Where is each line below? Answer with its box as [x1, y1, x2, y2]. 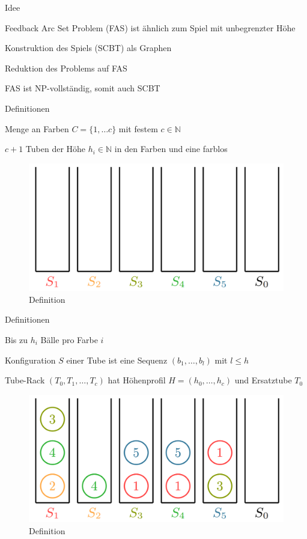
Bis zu [5, 333, 28, 346]
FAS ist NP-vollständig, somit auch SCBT [5, 82, 160, 94]
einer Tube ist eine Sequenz [66, 353, 168, 366]
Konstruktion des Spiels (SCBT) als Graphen [5, 41, 172, 54]
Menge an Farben [5, 122, 69, 135]
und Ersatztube [234, 374, 292, 386]
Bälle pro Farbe [40, 333, 98, 346]
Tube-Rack [5, 374, 45, 386]
